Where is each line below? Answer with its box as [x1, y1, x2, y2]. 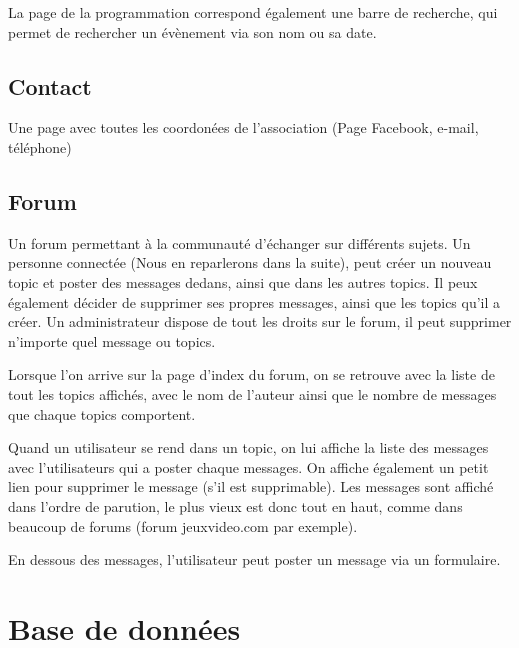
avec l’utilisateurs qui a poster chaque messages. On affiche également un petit [8, 456, 489, 477]
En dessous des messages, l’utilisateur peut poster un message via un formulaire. [8, 549, 501, 570]
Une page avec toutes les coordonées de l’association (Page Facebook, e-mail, [8, 117, 479, 138]
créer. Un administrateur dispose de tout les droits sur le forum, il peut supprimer [8, 311, 512, 332]
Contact [8, 70, 92, 101]
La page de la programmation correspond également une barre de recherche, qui [8, 2, 498, 22]
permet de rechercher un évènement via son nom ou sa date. [8, 21, 377, 42]
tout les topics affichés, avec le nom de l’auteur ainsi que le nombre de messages [8, 383, 497, 404]
